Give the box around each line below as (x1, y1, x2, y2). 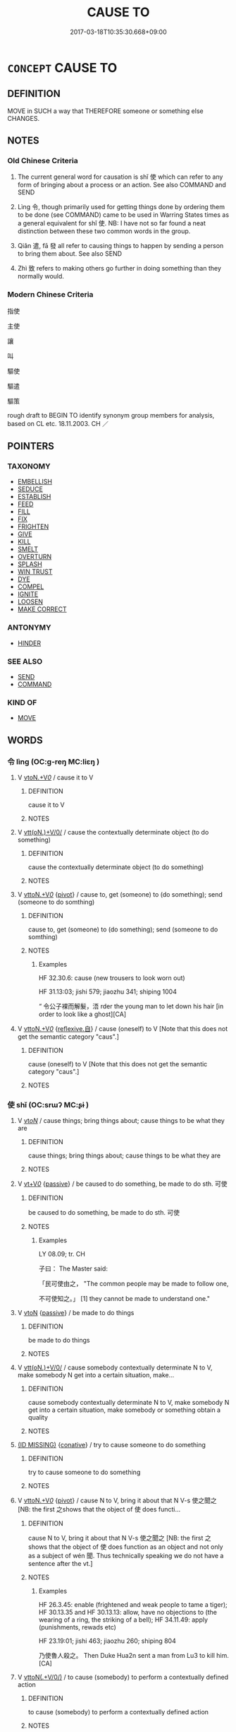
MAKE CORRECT (17, 605, 67, 613)
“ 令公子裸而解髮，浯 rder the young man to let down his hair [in (38, 1002, 224, 1011)
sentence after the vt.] (27, 1560, 93, 1568)
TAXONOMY (7, 461, 51, 471)
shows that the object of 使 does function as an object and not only (27, 1543, 223, 1551)
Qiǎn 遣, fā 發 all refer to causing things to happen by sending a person (17, 242, 224, 250)
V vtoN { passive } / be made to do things (17, 1309, 135, 1317)
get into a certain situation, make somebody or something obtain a (27, 1406, 221, 1414)
